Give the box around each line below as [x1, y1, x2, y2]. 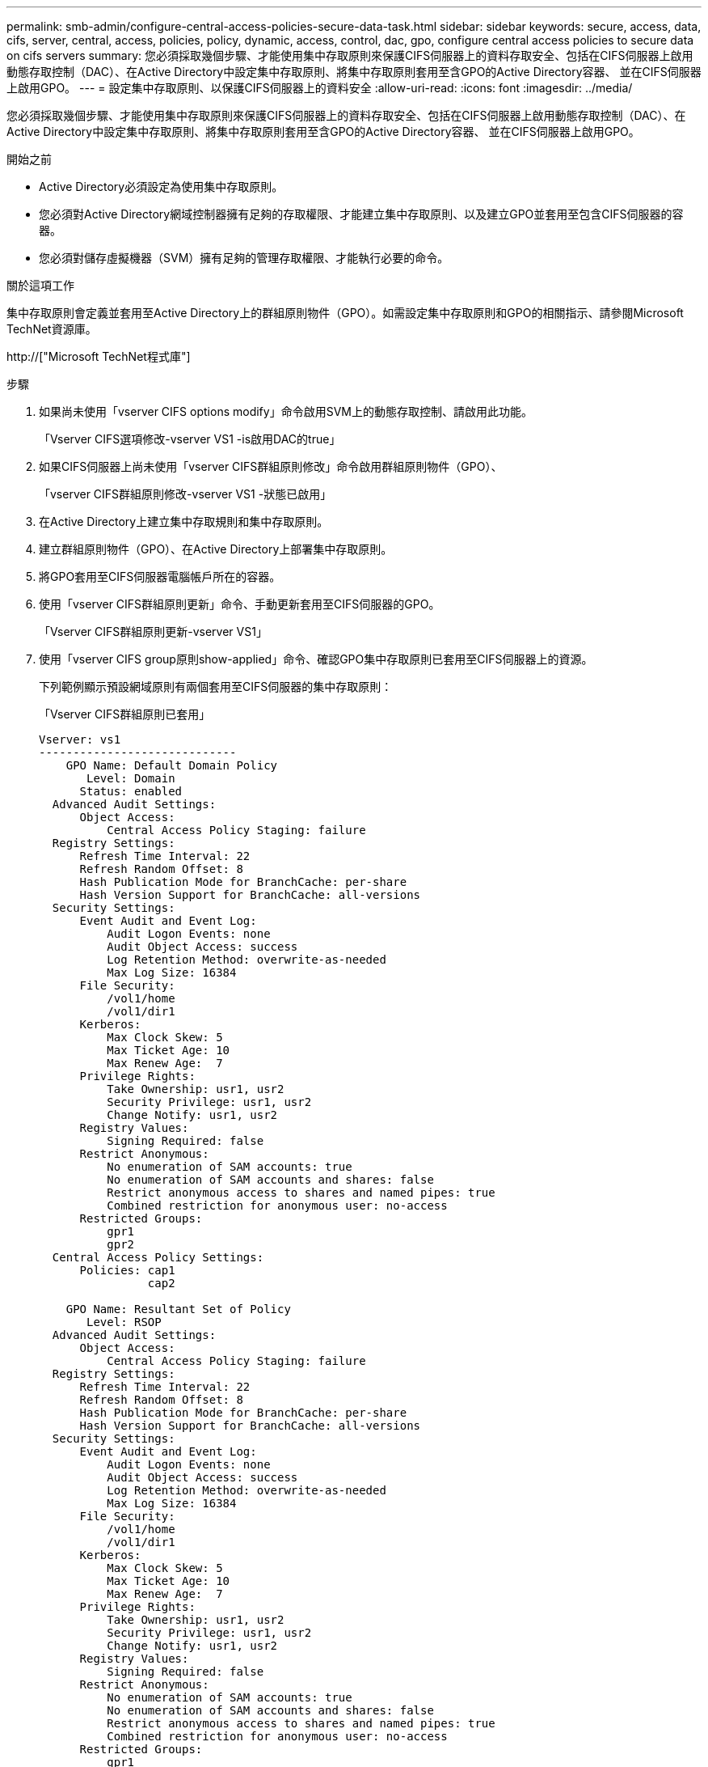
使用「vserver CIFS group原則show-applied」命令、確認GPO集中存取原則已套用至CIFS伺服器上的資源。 [39, 652, 593, 666]
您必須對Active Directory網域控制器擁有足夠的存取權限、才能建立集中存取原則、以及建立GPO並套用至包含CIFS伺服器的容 [39, 207, 684, 221]
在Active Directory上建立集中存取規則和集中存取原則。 [39, 515, 329, 528]
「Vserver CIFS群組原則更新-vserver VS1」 [39, 625, 268, 638]
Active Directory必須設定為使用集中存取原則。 [39, 180, 284, 193]
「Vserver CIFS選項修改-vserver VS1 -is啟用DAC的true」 [39, 432, 341, 446]
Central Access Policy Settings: [52, 1251, 264, 1264]
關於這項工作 [6, 278, 74, 292]
